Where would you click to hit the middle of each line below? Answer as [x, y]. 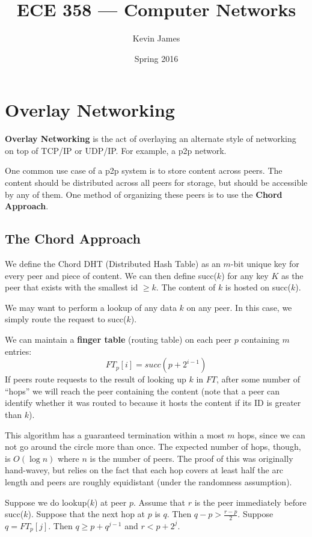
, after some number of [258, 379]
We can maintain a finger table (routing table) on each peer [118, 339]
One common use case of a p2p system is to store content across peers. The [144, 170]
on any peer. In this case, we [239, 307]
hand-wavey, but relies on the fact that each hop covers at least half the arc [144, 470]
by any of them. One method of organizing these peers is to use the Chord [144, 194]
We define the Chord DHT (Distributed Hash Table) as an [113, 264]
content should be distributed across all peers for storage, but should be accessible [156, 183]
